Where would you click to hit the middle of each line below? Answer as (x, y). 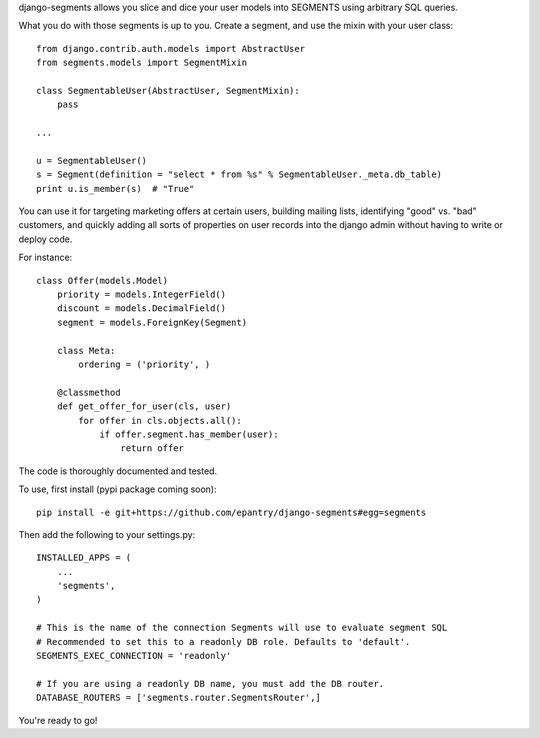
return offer (152, 448)
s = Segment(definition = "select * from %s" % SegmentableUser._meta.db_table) (239, 174)
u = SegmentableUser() (92, 160)
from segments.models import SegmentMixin (142, 63)
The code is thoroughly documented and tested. (118, 471)
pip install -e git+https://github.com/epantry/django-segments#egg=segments (231, 512)
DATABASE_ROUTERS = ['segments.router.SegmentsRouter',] (179, 698)
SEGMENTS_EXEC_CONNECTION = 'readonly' (134, 656)
